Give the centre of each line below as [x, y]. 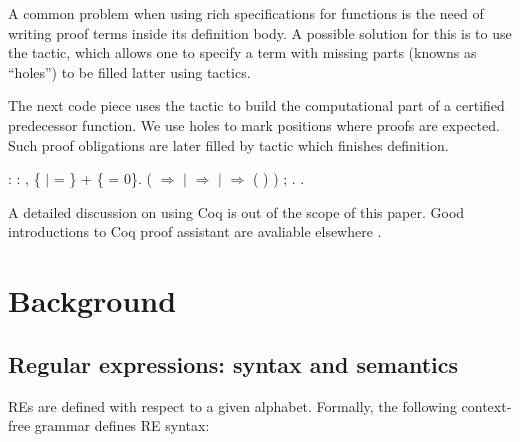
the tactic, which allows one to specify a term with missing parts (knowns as [242, 52]
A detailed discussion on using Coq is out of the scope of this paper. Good [236, 211]
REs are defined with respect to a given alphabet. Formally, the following [232, 405]
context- [486, 405]
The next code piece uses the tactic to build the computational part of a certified [256, 105]
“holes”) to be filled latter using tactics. [129, 71]
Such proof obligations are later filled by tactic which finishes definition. [228, 144]
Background [92, 300]
